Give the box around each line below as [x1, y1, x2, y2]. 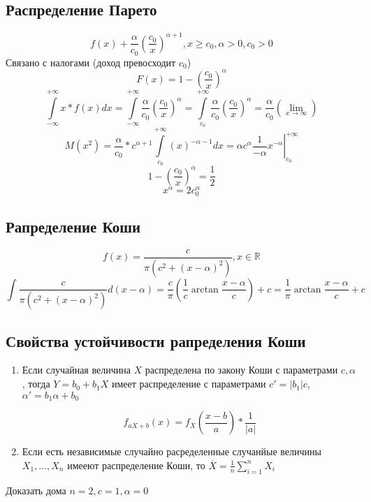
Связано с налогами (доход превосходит [6, 54, 176, 69]
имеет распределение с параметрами [111, 376, 266, 391]
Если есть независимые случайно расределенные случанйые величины [22, 444, 321, 459]
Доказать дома [6, 482, 66, 497]
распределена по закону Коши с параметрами [145, 362, 338, 377]
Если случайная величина [22, 362, 131, 377]
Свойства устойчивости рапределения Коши [6, 330, 306, 351]
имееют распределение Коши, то [67, 457, 205, 472]
